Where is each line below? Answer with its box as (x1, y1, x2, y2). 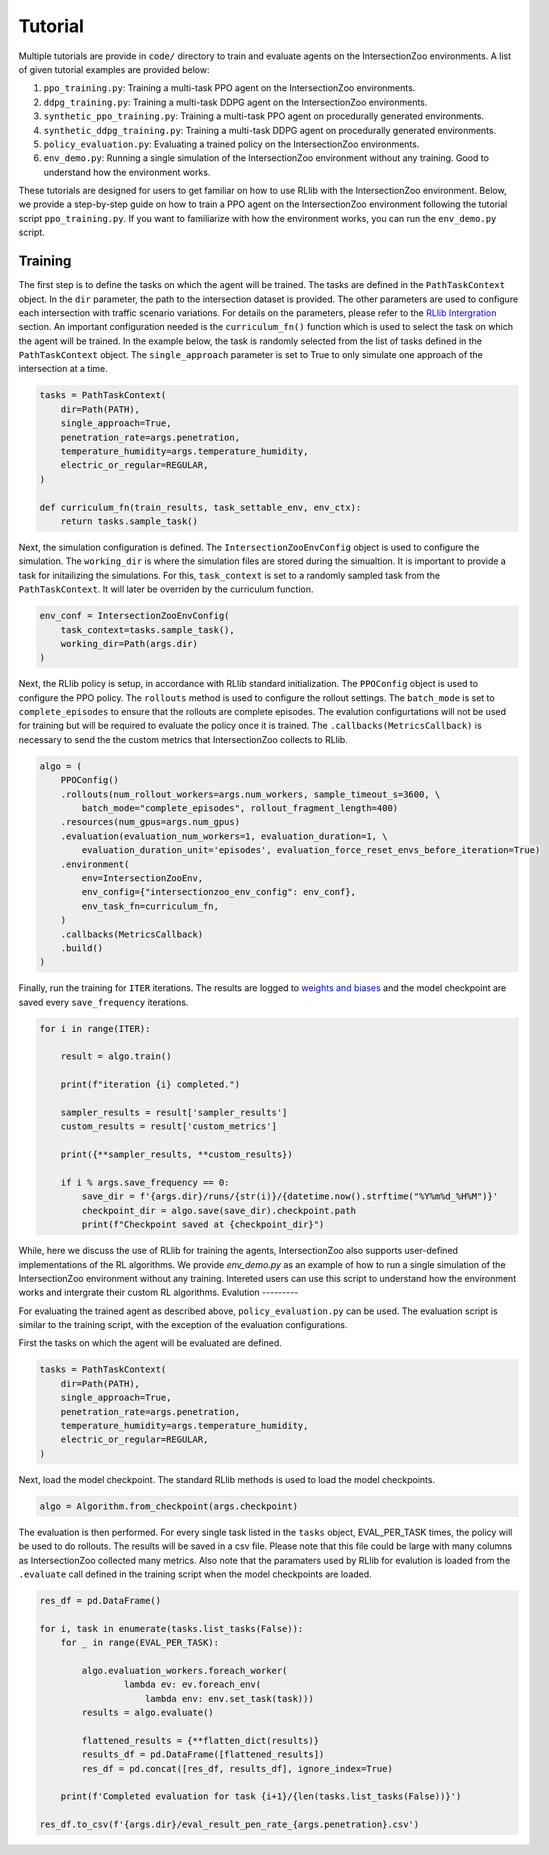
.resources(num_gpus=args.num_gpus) (60, 816, 240, 828)
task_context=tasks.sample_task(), (60, 624, 235, 635)
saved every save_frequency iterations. (18, 996, 189, 1008)
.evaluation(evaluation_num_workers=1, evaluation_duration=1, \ (60, 830, 388, 842)
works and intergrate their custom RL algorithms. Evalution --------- (18, 1286, 299, 1299)
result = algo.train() (60, 1051, 172, 1062)
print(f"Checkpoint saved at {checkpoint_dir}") (81, 1219, 325, 1230)
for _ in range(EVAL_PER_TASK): (60, 1637, 220, 1649)
